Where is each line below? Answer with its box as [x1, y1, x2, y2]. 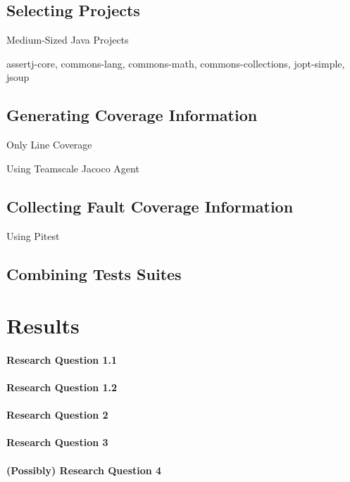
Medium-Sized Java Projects [6, 32, 129, 47]
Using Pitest [6, 228, 60, 243]
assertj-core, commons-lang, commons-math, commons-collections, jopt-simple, [6, 56, 345, 70]
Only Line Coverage [6, 137, 92, 152]
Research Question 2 [6, 407, 108, 422]
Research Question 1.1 [6, 352, 118, 367]
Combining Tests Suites [6, 262, 182, 284]
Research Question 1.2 [6, 380, 118, 395]
